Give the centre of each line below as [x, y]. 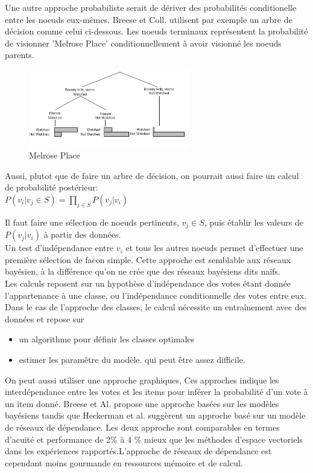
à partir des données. [82, 234]
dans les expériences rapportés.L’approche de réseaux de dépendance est [138, 451]
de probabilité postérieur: [52, 187]
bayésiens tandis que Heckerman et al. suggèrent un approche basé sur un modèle [155, 415]
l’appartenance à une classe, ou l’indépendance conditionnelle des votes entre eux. [156, 295]
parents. [20, 55]
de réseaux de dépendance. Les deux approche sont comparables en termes [142, 427]
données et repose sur [45, 318]
